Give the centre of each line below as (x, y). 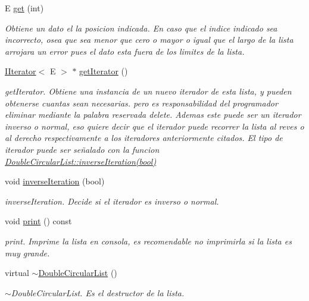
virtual (17, 273)
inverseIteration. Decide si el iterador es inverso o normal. (112, 201)
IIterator (21, 71)
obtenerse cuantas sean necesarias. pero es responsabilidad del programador (141, 103)
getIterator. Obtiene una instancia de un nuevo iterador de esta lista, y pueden (148, 91)
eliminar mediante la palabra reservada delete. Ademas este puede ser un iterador (153, 115)
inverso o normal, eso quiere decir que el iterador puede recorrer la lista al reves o (154, 126)
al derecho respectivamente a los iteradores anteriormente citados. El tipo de (144, 138)
